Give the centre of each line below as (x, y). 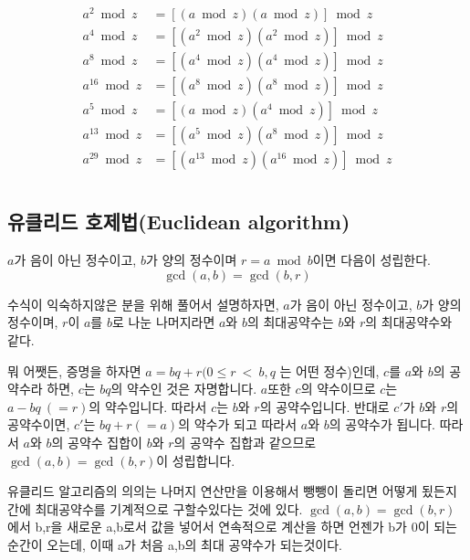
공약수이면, (39, 424)
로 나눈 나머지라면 (163, 322)
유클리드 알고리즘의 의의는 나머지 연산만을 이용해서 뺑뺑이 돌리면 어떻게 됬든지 (232, 491)
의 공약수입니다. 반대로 (324, 406)
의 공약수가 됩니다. (382, 424)
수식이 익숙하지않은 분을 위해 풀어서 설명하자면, (143, 304)
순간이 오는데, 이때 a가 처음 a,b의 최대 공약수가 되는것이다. (175, 545)
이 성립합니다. (196, 460)
